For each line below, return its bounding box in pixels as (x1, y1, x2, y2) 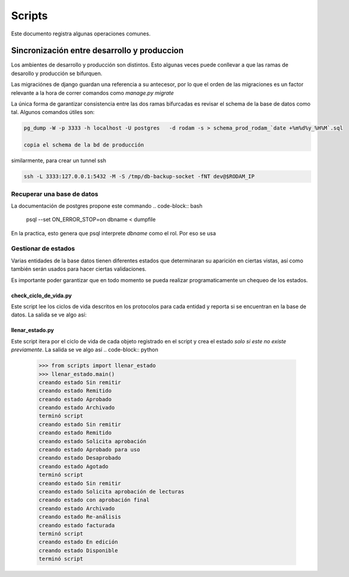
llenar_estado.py (11, 327, 54, 334)
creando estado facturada (38, 522, 115, 528)
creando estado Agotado (38, 463, 109, 470)
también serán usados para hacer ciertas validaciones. (11, 265, 147, 273)
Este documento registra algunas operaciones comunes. (11, 30, 151, 37)
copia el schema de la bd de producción (23, 142, 144, 148)
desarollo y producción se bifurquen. (11, 70, 103, 77)
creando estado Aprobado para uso (38, 446, 140, 453)
